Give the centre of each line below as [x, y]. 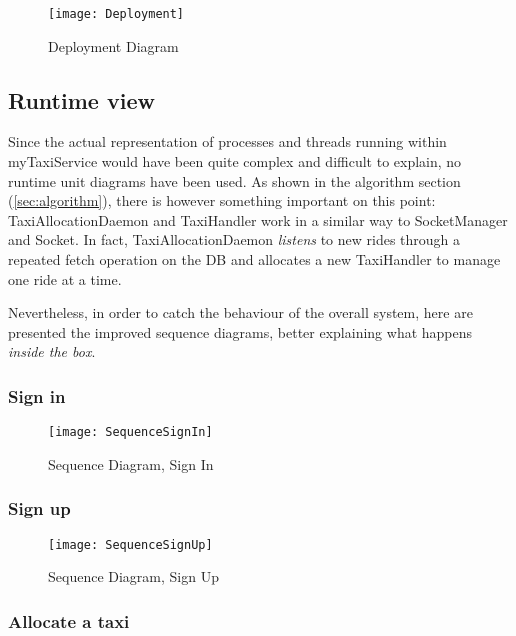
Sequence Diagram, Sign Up [133, 576]
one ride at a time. [65, 278]
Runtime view [81, 99]
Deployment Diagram [113, 45]
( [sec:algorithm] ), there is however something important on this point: [222, 200]
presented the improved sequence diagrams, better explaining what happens [240, 331]
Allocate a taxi [69, 620]
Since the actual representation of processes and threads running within [227, 141]
